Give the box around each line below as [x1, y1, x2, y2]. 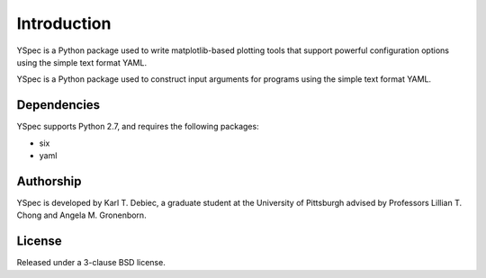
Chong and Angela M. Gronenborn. [16, 210, 148, 220]
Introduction [16, 13, 112, 33]
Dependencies [16, 97, 101, 112]
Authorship [16, 174, 82, 189]
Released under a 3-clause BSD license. [16, 257, 166, 268]
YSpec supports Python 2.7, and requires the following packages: [16, 121, 260, 132]
